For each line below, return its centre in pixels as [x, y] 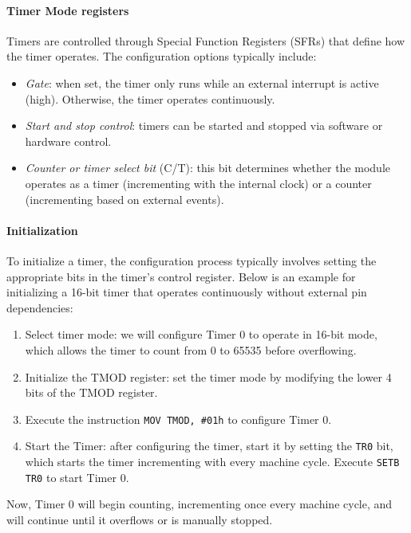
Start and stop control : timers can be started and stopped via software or [204, 125]
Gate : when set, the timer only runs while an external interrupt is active [202, 82]
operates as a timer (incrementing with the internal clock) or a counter [198, 183]
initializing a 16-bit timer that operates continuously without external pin [187, 292]
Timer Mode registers [68, 10]
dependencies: [40, 307]
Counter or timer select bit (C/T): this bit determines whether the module [208, 168]
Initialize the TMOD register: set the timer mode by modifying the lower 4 [208, 376]
